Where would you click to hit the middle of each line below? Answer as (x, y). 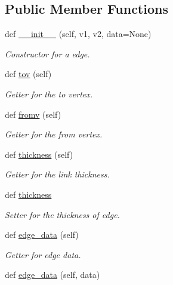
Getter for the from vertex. (54, 134)
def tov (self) (28, 74)
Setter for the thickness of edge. (62, 214)
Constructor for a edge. (47, 53)
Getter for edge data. (43, 254)
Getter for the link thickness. (57, 174)
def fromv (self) (33, 114)
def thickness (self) (39, 154)
